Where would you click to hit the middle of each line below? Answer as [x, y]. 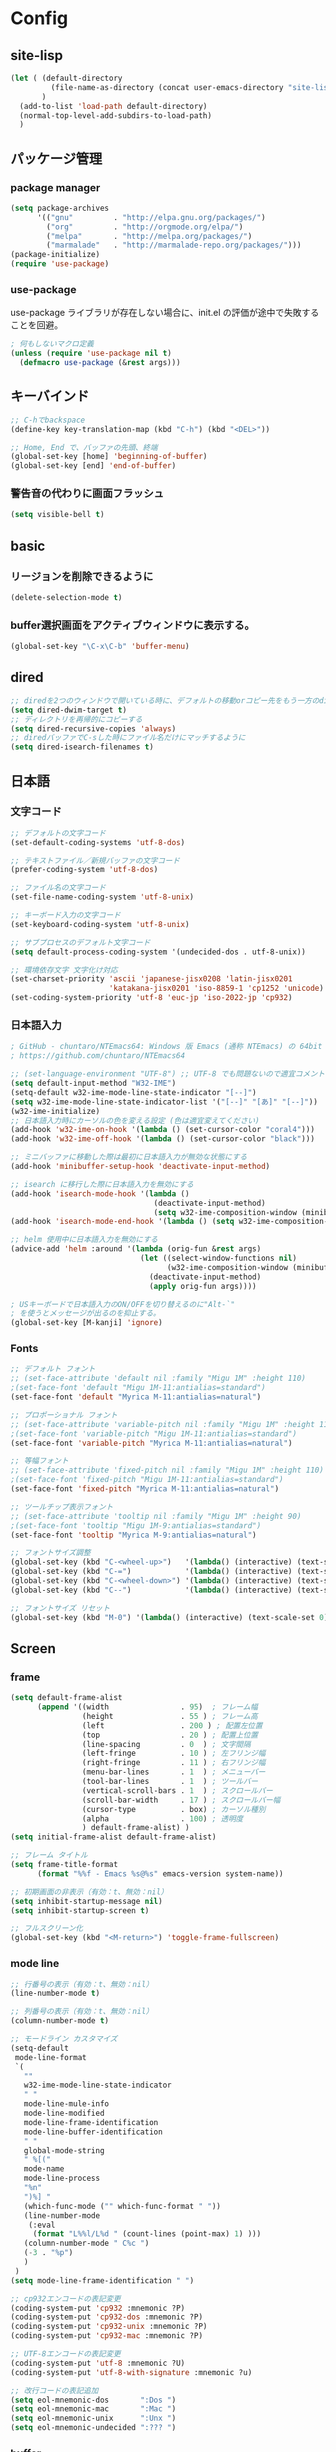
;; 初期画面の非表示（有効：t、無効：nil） [89, 1892]
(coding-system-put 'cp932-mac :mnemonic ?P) [106, 2336]
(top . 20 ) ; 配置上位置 [169, 1735]
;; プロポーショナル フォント [64, 1415]
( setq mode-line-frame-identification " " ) [102, 2280]
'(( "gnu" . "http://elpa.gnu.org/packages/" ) [151, 217]
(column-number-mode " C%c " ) [86, 2243]
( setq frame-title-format [64, 1865]
